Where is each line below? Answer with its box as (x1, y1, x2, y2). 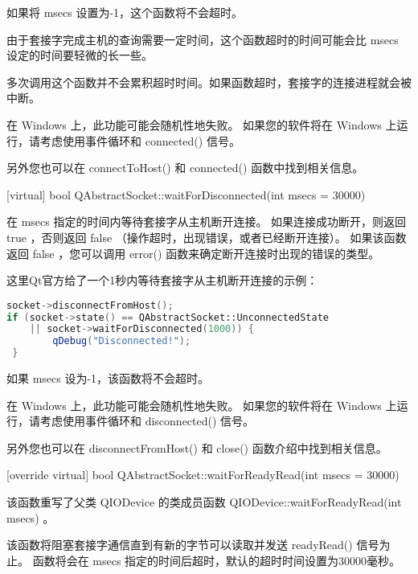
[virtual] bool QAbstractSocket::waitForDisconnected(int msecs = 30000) (6, 186, 366, 203)
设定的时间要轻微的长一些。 (6, 47, 153, 64)
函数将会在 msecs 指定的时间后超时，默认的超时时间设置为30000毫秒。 (32, 551, 401, 568)
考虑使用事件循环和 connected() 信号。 (39, 132, 240, 149)
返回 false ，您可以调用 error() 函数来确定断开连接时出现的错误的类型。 (6, 244, 380, 261)
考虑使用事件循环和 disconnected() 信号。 (39, 412, 255, 429)
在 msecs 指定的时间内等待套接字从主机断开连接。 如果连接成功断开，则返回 (6, 213, 407, 230)
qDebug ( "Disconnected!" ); (52, 335, 191, 347)
